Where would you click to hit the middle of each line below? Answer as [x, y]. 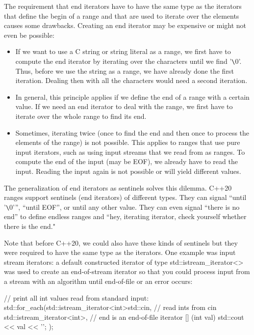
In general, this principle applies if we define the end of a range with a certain [132, 97]
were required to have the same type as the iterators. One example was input [120, 252]
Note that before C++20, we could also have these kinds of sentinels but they [121, 242]
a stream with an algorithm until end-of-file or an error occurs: [98, 281]
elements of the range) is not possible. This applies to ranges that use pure [128, 142]
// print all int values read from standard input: [76, 297]
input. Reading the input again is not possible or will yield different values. [128, 171]
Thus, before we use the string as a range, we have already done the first [125, 70]
